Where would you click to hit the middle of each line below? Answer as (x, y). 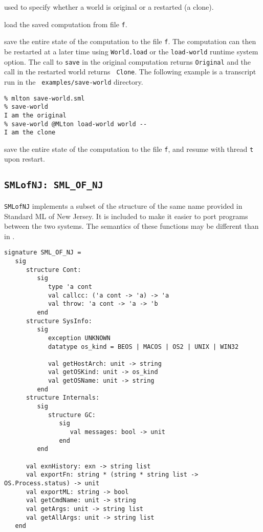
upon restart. (25, 159)
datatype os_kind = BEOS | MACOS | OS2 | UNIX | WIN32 (143, 347)
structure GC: (72, 415)
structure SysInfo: (59, 321)
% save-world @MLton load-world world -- (76, 124)
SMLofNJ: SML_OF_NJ (54, 185)
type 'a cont (70, 287)
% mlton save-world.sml (45, 98)
